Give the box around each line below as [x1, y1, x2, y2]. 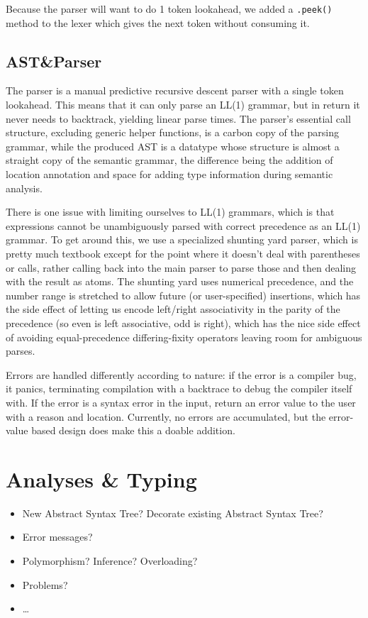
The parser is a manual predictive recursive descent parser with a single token [6, 83, 344, 98]
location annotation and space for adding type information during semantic [6, 167, 333, 182]
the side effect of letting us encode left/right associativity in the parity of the [6, 302, 340, 316]
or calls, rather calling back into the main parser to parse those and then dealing [6, 260, 357, 275]
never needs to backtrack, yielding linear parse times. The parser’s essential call [6, 111, 351, 126]
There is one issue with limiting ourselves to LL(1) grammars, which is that [6, 204, 335, 219]
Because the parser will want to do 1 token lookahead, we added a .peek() [6, 1, 333, 16]
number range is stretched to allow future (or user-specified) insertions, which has [6, 287, 361, 302]
